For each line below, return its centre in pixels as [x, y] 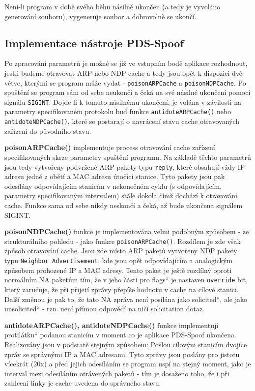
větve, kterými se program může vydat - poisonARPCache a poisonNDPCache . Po [125, 82]
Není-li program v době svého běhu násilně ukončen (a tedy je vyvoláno [113, 6]
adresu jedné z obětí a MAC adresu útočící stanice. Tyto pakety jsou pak [115, 176]
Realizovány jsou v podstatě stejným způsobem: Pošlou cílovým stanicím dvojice [126, 344]
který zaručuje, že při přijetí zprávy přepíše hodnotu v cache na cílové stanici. [122, 289]
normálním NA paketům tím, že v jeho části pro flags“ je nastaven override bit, [126, 280]
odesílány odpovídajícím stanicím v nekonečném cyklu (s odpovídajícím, [113, 186]
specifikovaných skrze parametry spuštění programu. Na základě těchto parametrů [128, 157]
